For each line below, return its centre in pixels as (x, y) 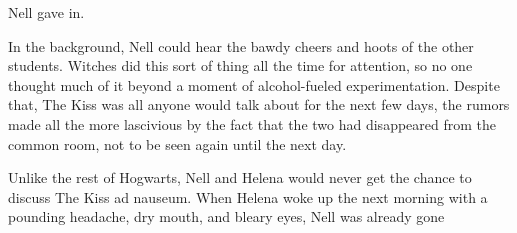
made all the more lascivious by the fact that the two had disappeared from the (252, 123)
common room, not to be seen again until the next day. (177, 143)
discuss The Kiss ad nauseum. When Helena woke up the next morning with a (248, 196)
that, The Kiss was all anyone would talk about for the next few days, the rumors (259, 104)
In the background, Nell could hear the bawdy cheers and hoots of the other (241, 45)
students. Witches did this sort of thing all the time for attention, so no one (240, 65)
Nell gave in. (46, 12)
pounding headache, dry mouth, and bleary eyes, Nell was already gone (226, 216)
